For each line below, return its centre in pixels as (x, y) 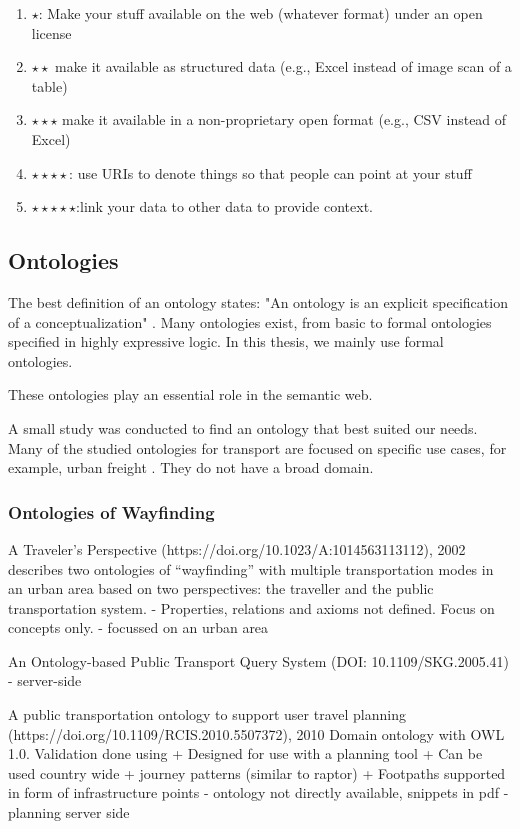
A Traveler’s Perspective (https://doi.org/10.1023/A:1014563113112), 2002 (237, 548)
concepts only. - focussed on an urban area (138, 627)
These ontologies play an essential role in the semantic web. (190, 394)
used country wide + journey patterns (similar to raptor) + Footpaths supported (257, 772)
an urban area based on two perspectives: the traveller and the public (221, 588)
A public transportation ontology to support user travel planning (207, 714)
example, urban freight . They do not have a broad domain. (191, 467)
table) (49, 85)
